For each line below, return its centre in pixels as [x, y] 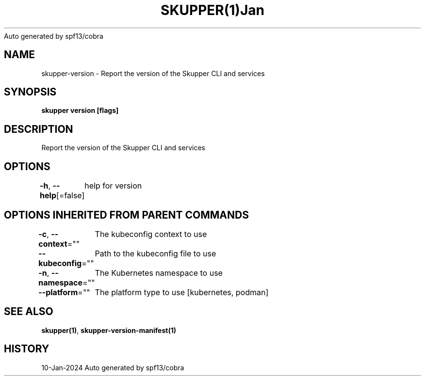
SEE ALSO [29, 312]
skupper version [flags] [80, 111]
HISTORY [27, 349]
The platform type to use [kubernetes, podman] [182, 292]
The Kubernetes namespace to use [159, 273]
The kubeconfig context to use [151, 234]
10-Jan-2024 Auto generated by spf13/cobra [113, 367]
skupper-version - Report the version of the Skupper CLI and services [153, 73]
